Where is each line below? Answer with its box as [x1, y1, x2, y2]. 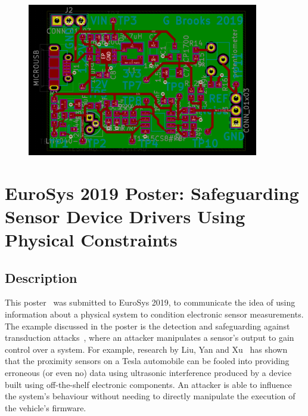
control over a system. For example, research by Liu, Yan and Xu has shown [5, 343, 288, 355]
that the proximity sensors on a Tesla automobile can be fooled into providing [5, 355, 290, 367]
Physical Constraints [5, 227, 178, 252]
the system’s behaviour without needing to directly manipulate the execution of [5, 390, 295, 402]
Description [5, 268, 77, 286]
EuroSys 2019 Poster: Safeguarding [5, 180, 299, 205]
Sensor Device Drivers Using [5, 204, 245, 228]
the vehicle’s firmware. [5, 401, 86, 414]
